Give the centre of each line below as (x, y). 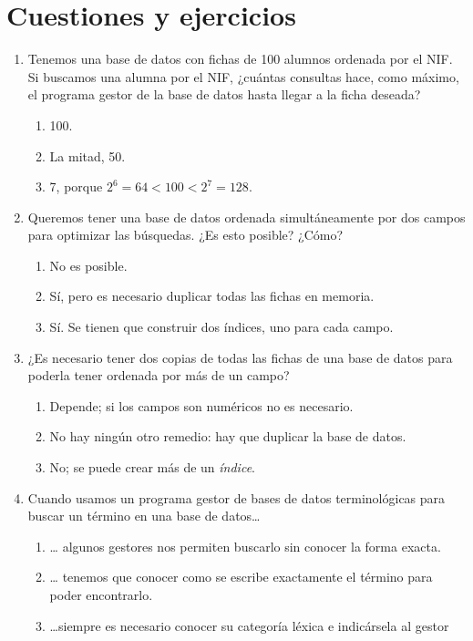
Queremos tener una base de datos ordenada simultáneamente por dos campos (247, 217)
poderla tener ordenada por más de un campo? (159, 375)
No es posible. (88, 265)
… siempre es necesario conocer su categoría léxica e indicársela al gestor (249, 625)
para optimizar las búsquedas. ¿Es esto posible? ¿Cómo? (185, 235)
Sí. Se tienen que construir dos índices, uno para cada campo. (221, 327)
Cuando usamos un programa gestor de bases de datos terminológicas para (236, 497)
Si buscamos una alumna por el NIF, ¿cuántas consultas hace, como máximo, (243, 76)
